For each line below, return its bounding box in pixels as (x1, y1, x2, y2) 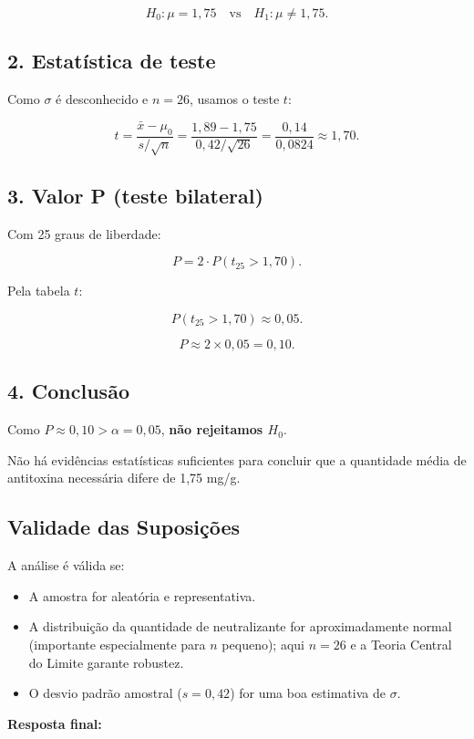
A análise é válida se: (7, 556, 125, 575)
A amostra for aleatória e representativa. (28, 586, 256, 605)
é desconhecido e (56, 89, 149, 109)
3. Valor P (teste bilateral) (7, 182, 263, 209)
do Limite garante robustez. (28, 652, 184, 671)
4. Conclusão (7, 377, 129, 405)
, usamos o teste (190, 89, 280, 109)
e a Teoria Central (350, 634, 452, 653)
